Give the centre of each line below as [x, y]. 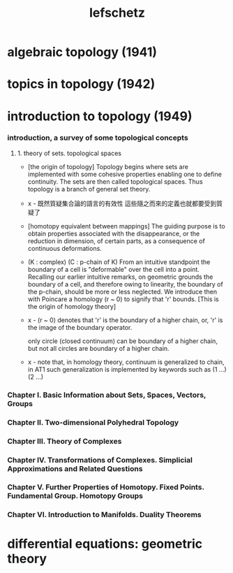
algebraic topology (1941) [82, 52]
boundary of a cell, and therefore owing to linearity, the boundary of [125, 284]
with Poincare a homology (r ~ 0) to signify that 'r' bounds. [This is [123, 299]
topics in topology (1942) [81, 84]
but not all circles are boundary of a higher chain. [98, 348]
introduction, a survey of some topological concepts [98, 138]
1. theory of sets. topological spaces [69, 153]
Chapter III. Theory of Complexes [65, 441]
